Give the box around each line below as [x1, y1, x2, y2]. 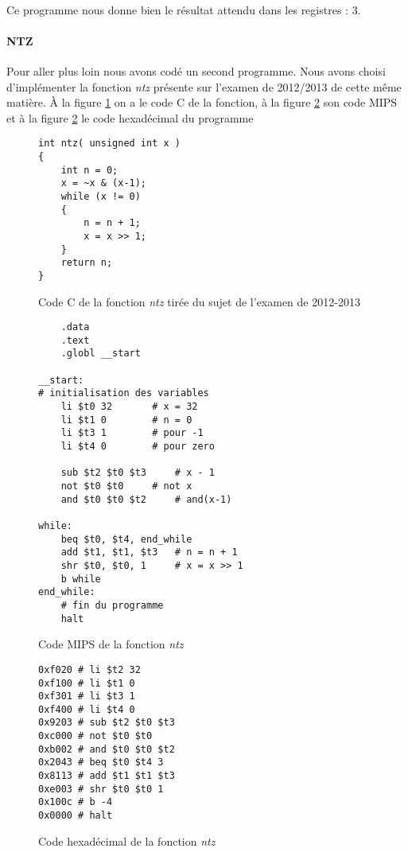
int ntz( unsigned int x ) [38, 138, 181, 150]
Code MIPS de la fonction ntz [38, 636, 184, 652]
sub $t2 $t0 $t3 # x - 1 [60, 467, 215, 479]
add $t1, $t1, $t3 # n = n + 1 [60, 547, 238, 558]
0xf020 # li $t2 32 [38, 663, 141, 675]
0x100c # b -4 [38, 796, 113, 808]
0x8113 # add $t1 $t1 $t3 [38, 770, 175, 782]
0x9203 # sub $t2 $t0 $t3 [38, 717, 175, 729]
